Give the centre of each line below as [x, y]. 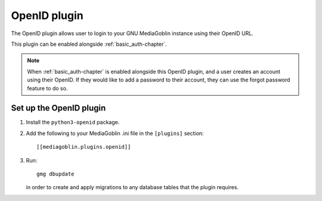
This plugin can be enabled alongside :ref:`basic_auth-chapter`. [89, 44]
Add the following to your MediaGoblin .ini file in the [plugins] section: [115, 133]
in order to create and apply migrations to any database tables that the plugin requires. [132, 187]
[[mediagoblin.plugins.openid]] [84, 147]
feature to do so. [47, 88]
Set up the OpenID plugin [58, 108]
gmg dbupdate [55, 174]
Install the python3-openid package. [73, 123]
